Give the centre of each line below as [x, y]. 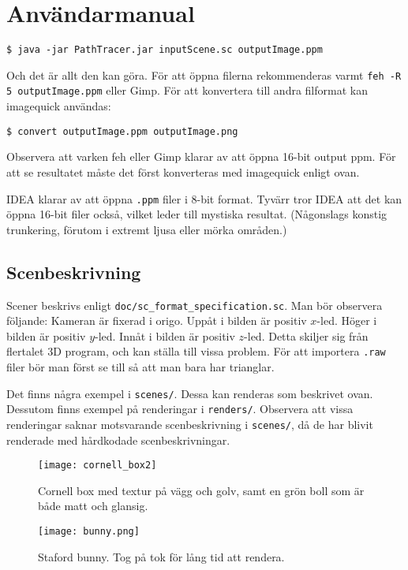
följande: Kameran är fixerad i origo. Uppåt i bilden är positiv [157, 320]
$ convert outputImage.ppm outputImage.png [122, 131]
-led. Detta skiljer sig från [306, 335]
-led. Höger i [347, 320]
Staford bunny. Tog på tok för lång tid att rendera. [161, 556]
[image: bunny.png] [89, 532]
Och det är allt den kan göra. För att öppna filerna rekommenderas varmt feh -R [204, 75]
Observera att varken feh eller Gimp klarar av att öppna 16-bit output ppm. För [201, 156]
